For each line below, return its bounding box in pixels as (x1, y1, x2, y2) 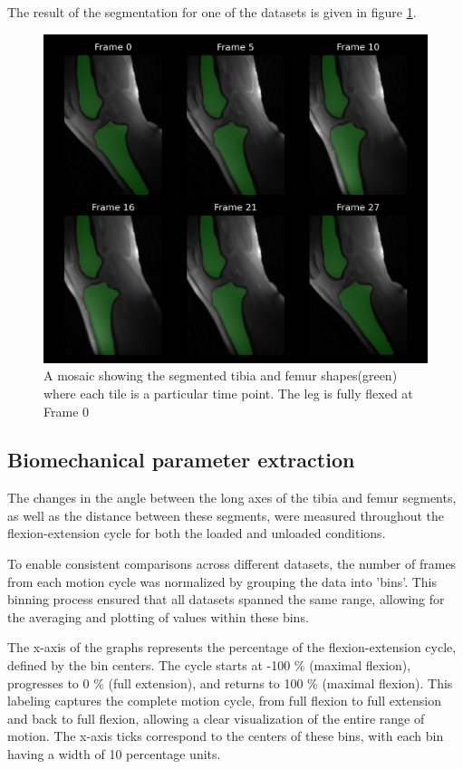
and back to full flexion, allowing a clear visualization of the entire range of (7, 708, 425, 727)
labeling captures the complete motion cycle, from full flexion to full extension (7, 691, 441, 710)
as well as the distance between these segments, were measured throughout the (7, 505, 445, 524)
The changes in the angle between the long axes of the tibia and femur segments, (7, 488, 457, 507)
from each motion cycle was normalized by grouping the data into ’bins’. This (7, 572, 438, 591)
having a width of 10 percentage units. (7, 745, 221, 764)
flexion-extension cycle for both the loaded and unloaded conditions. (7, 524, 386, 543)
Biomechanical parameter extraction (7, 446, 355, 474)
